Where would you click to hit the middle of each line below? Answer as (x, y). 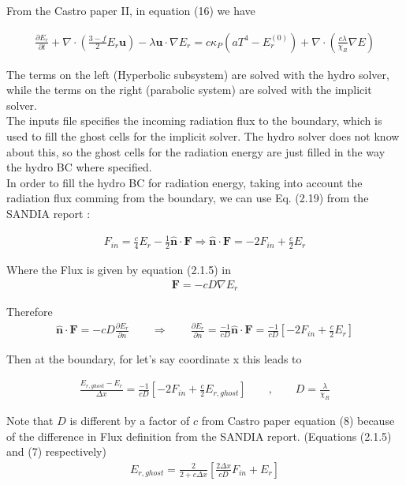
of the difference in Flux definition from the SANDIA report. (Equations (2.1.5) (199, 436)
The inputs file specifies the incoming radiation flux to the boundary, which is (194, 120)
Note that (30, 421)
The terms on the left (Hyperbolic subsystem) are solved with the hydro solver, (198, 74)
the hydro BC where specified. (79, 167)
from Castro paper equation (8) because (298, 421)
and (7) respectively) (56, 451)
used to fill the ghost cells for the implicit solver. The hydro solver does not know (203, 136)
